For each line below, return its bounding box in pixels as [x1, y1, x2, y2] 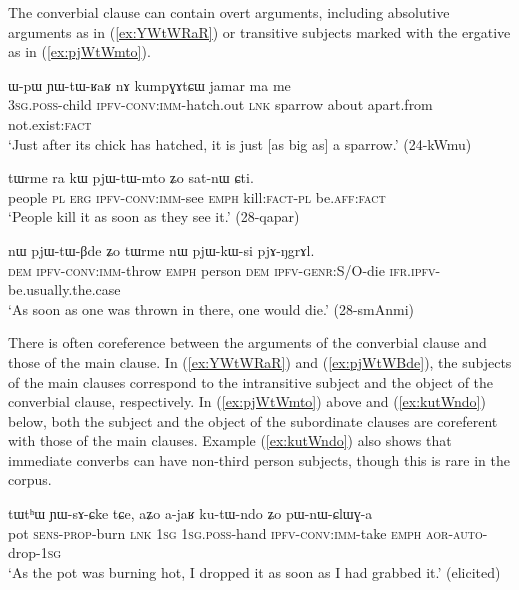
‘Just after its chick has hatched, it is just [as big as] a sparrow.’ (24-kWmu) [8, 133, 472, 154]
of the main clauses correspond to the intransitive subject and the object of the [8, 371, 494, 392]
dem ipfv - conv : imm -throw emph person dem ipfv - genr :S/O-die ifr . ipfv [8, 259, 436, 280]
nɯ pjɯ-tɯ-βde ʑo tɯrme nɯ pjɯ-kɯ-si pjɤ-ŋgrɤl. [8, 239, 315, 260]
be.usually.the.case [8, 279, 121, 300]
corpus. [8, 469, 52, 490]
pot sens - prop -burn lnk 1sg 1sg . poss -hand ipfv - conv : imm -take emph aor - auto [8, 522, 483, 543]
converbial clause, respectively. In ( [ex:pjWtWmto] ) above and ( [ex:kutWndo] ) [8, 391, 486, 412]
